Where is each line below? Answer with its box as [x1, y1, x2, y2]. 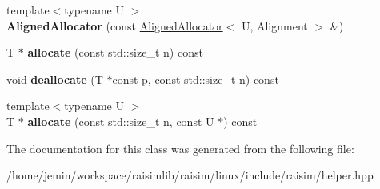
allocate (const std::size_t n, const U [27, 112, 214, 129]
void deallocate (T [6, 70, 103, 87]
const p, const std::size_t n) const [112, 70, 279, 87]
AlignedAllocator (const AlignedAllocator [6, 17, 223, 33]
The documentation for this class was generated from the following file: [6, 140, 354, 156]
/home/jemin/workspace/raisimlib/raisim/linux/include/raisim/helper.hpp [6, 167, 374, 183]
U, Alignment [241, 17, 308, 33]
